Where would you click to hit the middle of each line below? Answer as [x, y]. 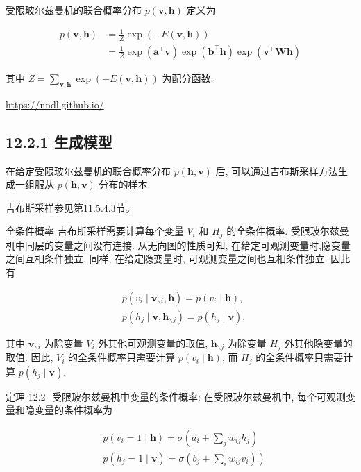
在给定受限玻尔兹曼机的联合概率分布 [88, 170]
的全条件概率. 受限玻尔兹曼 [288, 231]
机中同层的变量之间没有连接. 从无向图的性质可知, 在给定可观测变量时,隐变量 [178, 245]
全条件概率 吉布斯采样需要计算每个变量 [95, 231]
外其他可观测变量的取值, [153, 343]
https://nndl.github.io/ [55, 104]
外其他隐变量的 [318, 343]
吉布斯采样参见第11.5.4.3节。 [70, 207]
